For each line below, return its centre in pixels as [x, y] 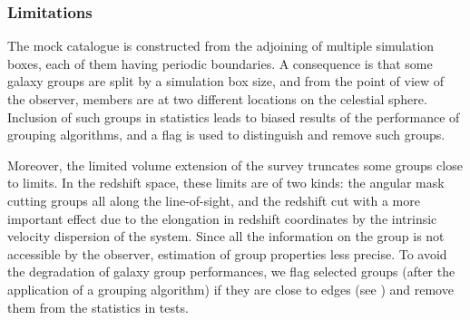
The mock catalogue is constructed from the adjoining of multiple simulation [221, 46]
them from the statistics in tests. [98, 307]
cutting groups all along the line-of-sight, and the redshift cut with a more [214, 200]
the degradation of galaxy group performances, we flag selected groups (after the [231, 272]
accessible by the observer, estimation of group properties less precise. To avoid [227, 253]
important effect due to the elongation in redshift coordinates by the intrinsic [222, 218]
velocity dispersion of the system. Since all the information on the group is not [226, 236]
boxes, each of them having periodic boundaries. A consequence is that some [220, 63]
